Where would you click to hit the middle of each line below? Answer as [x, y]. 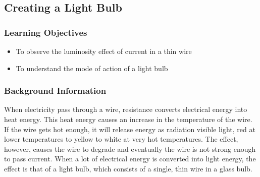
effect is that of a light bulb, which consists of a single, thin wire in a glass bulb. [128, 168]
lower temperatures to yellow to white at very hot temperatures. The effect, [121, 139]
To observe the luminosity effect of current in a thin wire [104, 51]
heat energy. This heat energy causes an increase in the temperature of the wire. [128, 119]
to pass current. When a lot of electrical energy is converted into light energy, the [130, 159]
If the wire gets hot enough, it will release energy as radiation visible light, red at [130, 129]
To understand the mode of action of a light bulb [92, 68]
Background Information [55, 91]
